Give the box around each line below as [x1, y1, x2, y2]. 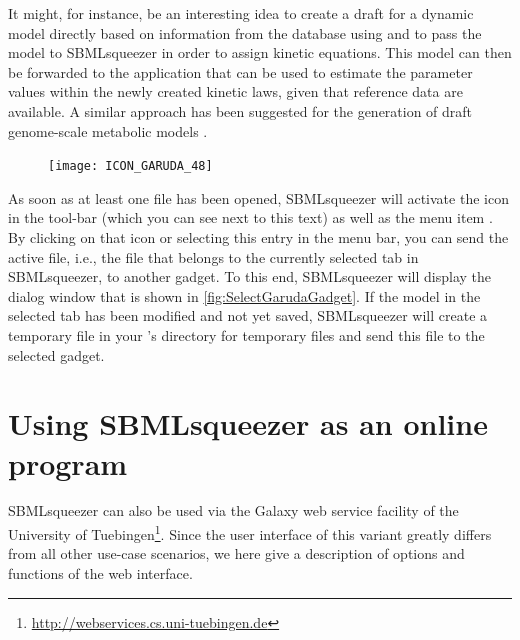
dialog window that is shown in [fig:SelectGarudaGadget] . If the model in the [8, 285, 481, 306]
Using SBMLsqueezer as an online [8, 403, 488, 444]
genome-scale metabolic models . [8, 120, 208, 141]
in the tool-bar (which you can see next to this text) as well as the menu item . [8, 207, 493, 228]
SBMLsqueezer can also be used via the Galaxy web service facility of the [8, 500, 459, 521]
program [8, 442, 128, 483]
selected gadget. [8, 344, 105, 365]
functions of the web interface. [8, 562, 193, 583]
